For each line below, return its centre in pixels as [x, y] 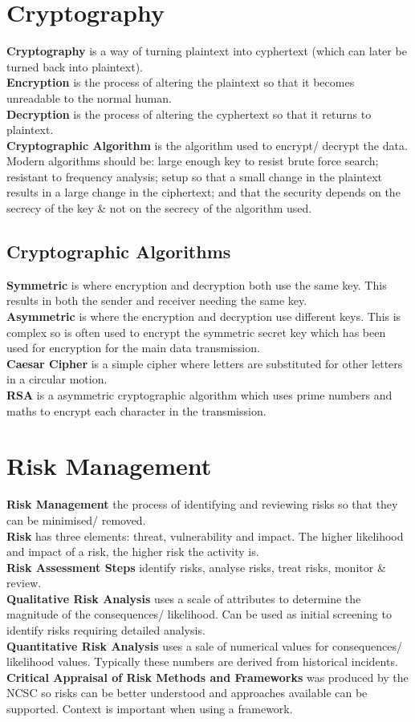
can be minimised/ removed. [76, 519]
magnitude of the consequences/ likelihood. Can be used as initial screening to [199, 614]
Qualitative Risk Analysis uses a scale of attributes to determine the [184, 598]
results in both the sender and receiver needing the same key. [157, 300]
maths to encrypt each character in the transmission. [136, 410]
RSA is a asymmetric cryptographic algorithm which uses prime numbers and [199, 395]
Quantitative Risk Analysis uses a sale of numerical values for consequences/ [204, 645]
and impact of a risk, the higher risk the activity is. [133, 552]
